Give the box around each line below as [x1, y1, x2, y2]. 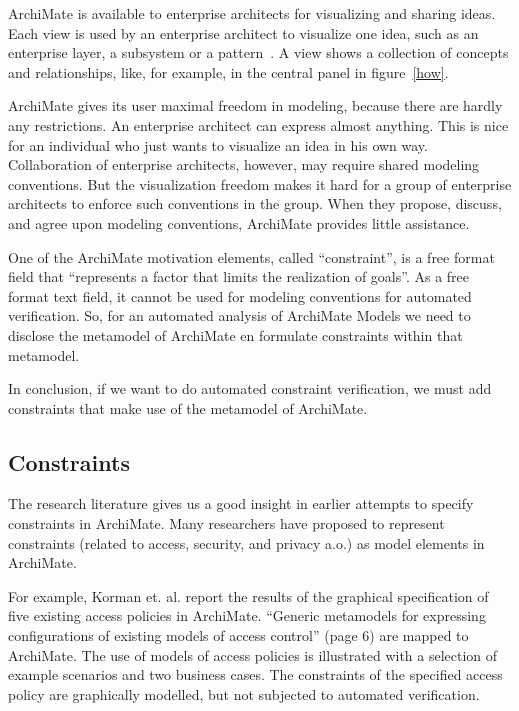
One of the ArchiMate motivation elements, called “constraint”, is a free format [8, 246, 495, 267]
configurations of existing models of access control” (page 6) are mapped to [8, 625, 469, 646]
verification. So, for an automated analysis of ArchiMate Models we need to [8, 305, 471, 326]
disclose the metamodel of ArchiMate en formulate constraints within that [8, 324, 463, 345]
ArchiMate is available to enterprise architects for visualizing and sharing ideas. [8, 3, 496, 23]
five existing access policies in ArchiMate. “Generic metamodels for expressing [8, 605, 486, 626]
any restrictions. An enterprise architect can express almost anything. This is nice [8, 114, 509, 135]
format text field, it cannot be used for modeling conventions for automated [8, 285, 472, 306]
